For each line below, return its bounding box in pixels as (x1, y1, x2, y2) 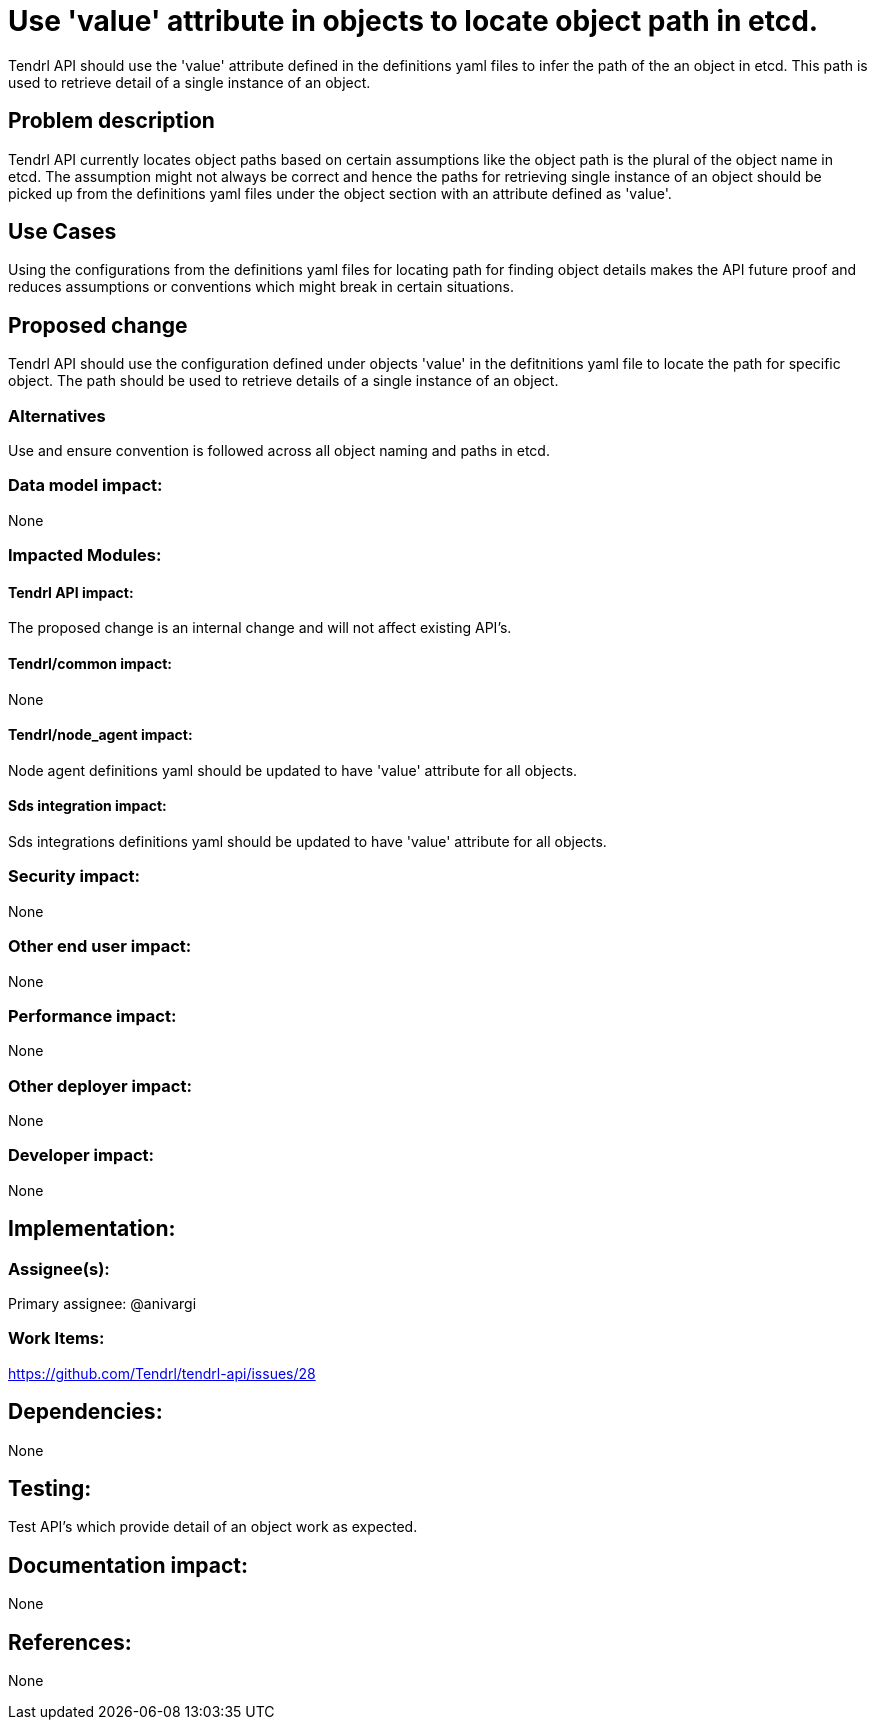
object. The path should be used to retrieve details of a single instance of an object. (8, 372, 559, 390)
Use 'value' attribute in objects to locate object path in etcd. (8, 4, 819, 38)
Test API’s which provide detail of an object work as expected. (8, 1518, 418, 1536)
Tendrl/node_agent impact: (8, 726, 193, 744)
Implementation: (8, 1216, 176, 1242)
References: (8, 1629, 132, 1655)
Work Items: (8, 1328, 105, 1349)
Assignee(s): (8, 1258, 110, 1279)
